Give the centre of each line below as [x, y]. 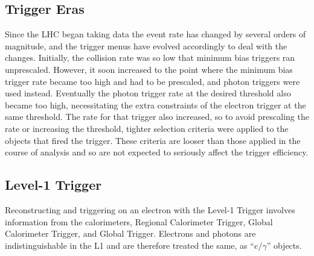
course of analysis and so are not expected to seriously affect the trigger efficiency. [157, 152]
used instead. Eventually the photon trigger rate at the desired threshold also [148, 93]
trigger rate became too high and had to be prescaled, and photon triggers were [152, 81]
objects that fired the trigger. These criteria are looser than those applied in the [153, 140]
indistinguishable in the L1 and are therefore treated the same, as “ [130, 245]
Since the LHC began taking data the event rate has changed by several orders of [155, 34]
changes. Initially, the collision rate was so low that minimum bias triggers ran [150, 58]
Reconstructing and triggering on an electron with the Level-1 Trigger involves [150, 209]
